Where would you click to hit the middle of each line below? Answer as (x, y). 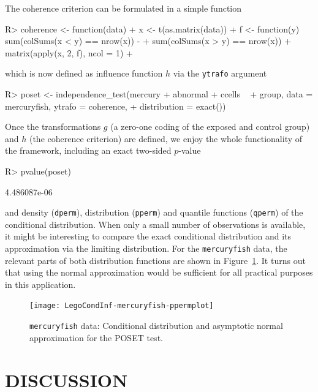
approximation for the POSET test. (96, 337)
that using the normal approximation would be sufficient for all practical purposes (159, 272)
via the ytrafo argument (220, 73)
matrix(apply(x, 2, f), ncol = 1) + (69, 52)
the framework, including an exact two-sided (88, 150)
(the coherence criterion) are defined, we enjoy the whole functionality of (166, 138)
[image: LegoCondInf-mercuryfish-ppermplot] (122, 306)
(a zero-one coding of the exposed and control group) (210, 126)
